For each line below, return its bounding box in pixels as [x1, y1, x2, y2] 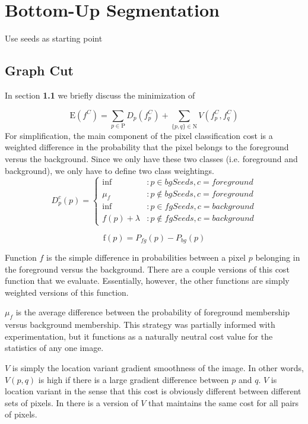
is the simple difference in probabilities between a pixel [46, 251, 246, 264]
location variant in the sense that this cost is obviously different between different [5, 385, 301, 397]
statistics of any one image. [5, 341, 104, 354]
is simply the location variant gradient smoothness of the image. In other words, [12, 362, 304, 374]
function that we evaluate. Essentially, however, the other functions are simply [5, 274, 290, 287]
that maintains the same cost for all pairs [148, 396, 299, 409]
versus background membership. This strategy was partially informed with [5, 318, 275, 331]
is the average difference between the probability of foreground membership [15, 306, 290, 318]
